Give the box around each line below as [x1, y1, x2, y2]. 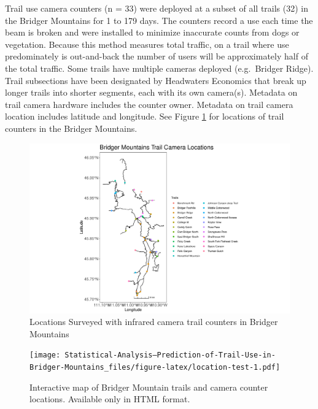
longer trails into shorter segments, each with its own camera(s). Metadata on [5, 86, 298, 99]
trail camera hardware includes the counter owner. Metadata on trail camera [5, 97, 293, 110]
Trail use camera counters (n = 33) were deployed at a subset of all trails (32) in [5, 2, 309, 14]
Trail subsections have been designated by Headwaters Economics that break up [5, 74, 306, 86]
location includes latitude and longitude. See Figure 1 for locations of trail [5, 110, 284, 123]
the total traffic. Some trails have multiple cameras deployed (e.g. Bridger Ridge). [5, 61, 314, 74]
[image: [29, 351, 61, 360]
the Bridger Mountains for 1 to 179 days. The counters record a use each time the [5, 13, 313, 26]
